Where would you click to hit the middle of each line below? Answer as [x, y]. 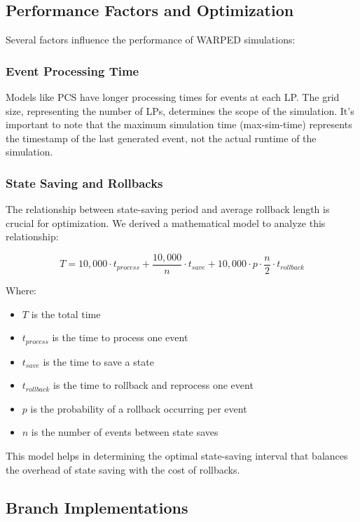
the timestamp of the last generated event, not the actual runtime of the [161, 138]
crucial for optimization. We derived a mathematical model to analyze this [166, 222]
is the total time [66, 314]
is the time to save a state [98, 361]
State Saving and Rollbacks [84, 183]
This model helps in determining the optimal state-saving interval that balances [177, 456]
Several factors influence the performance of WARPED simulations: [151, 40]
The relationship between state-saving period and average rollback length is [168, 209]
